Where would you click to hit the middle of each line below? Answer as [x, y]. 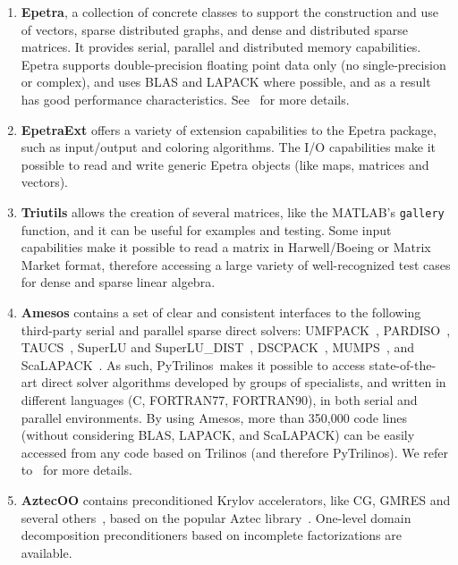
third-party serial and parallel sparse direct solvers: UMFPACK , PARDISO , [236, 329]
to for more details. [77, 470]
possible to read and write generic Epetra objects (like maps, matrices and [225, 164]
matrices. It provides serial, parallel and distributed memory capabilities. [221, 47]
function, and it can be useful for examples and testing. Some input [206, 229]
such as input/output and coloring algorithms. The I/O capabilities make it [228, 147]
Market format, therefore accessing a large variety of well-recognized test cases [236, 264]
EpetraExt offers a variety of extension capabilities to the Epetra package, [229, 129]
